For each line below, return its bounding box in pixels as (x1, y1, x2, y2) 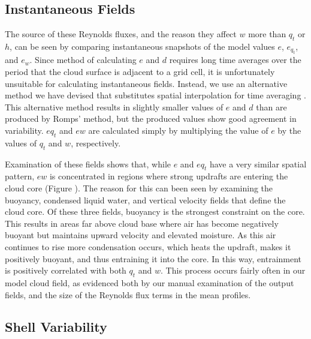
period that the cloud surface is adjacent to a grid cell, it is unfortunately (5, 65, 275, 77)
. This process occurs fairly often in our (161, 264, 306, 277)
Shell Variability (5, 317, 107, 336)
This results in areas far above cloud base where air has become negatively (5, 217, 279, 229)
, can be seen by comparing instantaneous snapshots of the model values (10, 40, 275, 52)
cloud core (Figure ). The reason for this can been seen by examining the (5, 181, 273, 194)
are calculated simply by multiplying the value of (88, 124, 268, 136)
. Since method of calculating (29, 53, 137, 66)
